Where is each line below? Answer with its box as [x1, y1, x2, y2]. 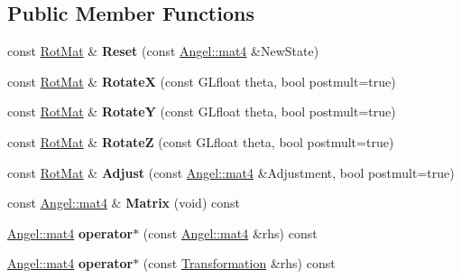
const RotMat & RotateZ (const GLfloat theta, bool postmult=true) [7, 132, 394, 151]
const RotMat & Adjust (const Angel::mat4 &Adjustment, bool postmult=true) [7, 163, 455, 181]
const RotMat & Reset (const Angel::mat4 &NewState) [7, 42, 319, 60]
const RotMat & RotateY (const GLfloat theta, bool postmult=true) [7, 102, 396, 121]
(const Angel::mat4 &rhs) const [143, 223, 318, 242]
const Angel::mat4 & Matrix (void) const [7, 193, 240, 212]
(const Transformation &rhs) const [143, 254, 336, 273]
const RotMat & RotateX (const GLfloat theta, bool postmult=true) [7, 71, 396, 90]
